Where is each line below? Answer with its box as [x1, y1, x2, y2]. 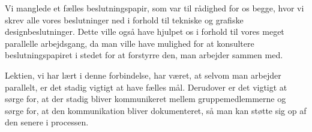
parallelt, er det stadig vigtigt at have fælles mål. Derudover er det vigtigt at [5, 80, 287, 93]
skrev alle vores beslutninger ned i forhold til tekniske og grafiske [5, 13, 244, 26]
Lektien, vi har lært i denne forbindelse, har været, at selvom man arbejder [5, 68, 281, 81]
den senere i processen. [5, 116, 89, 128]
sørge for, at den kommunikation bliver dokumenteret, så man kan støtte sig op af [5, 104, 307, 116]
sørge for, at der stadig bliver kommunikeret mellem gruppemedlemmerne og [5, 92, 286, 105]
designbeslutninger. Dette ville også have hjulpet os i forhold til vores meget [5, 25, 284, 38]
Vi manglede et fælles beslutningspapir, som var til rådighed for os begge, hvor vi [5, 2, 304, 14]
